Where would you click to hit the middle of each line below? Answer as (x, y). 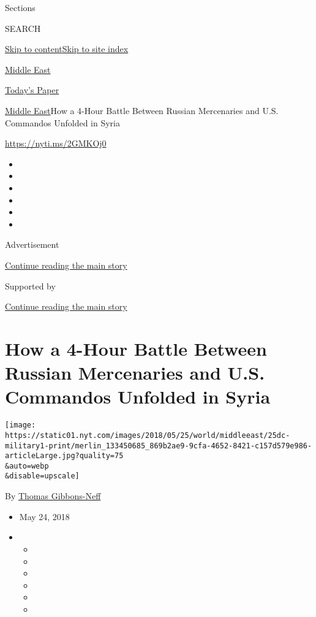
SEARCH (23, 28)
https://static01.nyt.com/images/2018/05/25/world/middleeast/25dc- (148, 435)
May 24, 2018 (44, 516)
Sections (20, 7)
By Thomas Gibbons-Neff (53, 496)
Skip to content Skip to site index (67, 49)
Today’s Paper (32, 90)
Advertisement (32, 244)
